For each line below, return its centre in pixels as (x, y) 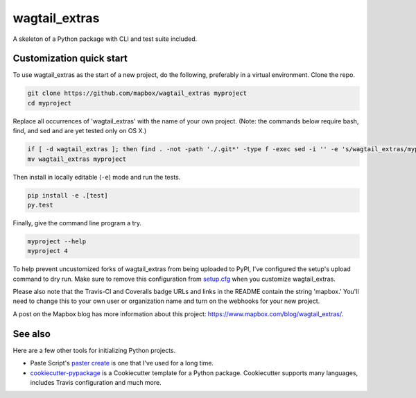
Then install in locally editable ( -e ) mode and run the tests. (97, 177)
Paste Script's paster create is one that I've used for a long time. (122, 363)
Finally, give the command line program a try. (77, 223)
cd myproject (50, 103)
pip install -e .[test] (68, 195)
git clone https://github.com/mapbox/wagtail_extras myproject (137, 93)
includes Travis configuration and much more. (96, 382)
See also (32, 334)
